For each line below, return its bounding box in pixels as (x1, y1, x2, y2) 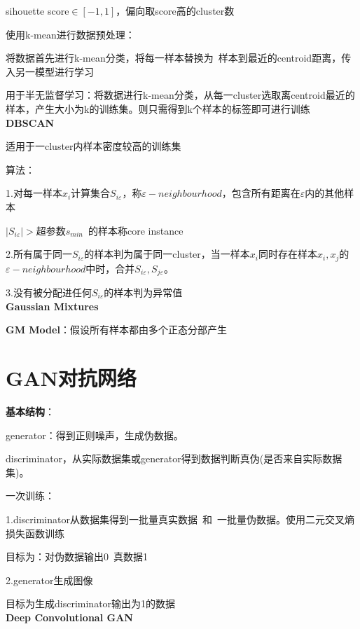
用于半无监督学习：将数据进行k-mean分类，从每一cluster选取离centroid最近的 (6, 88, 355, 102)
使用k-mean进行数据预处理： (6, 27, 135, 41)
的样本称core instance (88, 223, 184, 237)
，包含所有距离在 (221, 186, 300, 200)
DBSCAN (6, 115, 55, 130)
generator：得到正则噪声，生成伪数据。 (6, 427, 184, 442)
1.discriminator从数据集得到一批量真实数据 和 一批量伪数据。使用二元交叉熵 (6, 511, 354, 526)
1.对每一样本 (6, 186, 62, 200)
